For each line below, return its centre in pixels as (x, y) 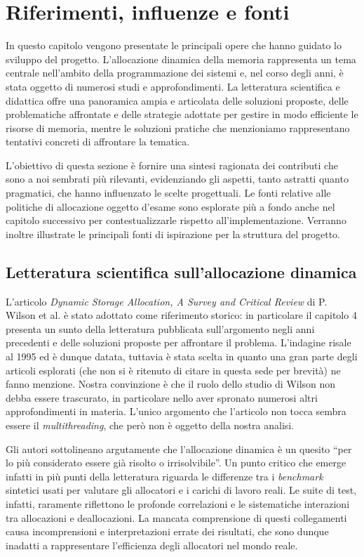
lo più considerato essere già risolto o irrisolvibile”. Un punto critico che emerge (176, 463)
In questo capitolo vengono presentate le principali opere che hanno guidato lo (174, 45)
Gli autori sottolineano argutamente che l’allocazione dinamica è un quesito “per (179, 448)
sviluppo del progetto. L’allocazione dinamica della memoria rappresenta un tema (181, 59)
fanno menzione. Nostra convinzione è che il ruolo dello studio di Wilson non (171, 384)
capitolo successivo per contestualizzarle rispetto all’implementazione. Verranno (176, 220)
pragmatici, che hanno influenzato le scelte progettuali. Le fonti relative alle (168, 193)
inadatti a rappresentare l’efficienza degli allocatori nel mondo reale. (152, 545)
